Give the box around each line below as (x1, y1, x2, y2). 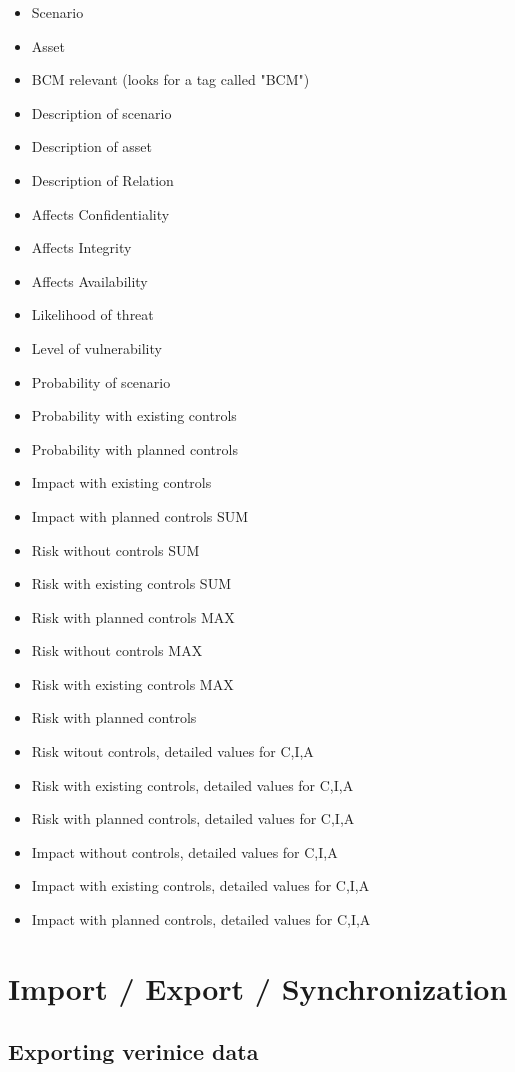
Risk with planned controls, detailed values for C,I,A (31, 808, 355, 829)
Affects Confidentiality (31, 203, 170, 224)
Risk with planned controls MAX (31, 606, 235, 627)
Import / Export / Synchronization (8, 967, 508, 1008)
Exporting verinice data (8, 1036, 259, 1067)
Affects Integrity (31, 237, 132, 258)
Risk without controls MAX (31, 640, 203, 661)
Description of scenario (31, 102, 172, 123)
